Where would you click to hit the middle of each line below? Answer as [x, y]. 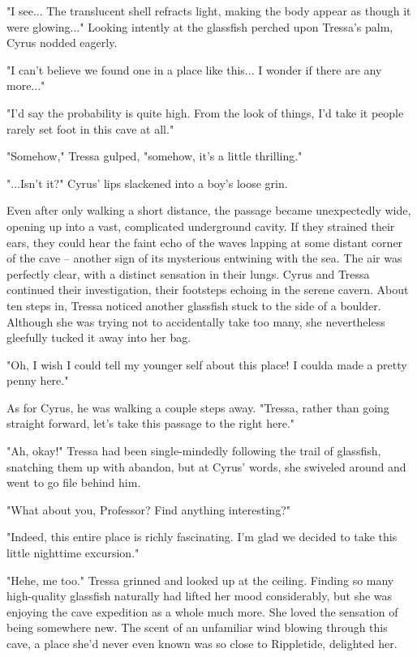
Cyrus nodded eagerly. [62, 43]
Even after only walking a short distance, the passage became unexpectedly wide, [209, 210]
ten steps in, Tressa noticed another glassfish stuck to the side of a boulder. [194, 305]
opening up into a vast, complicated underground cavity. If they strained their [201, 226]
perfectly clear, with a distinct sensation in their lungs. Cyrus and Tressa [188, 273]
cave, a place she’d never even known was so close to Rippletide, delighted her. [202, 643]
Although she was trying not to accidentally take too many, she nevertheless [196, 321]
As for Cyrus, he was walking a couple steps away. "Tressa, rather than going [198, 407]
